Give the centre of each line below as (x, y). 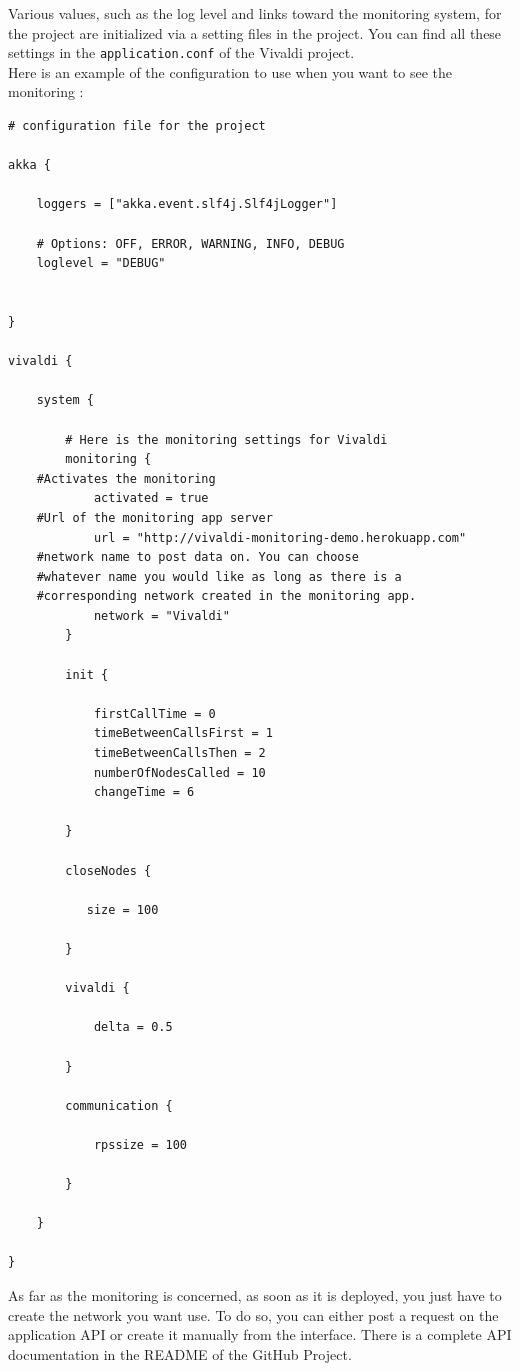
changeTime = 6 (144, 792)
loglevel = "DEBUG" (101, 263)
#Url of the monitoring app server (154, 517)
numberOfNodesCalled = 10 (179, 772)
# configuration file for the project (137, 126)
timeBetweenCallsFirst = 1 (183, 733)
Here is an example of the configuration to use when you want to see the (230, 71)
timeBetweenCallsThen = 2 (179, 753)
